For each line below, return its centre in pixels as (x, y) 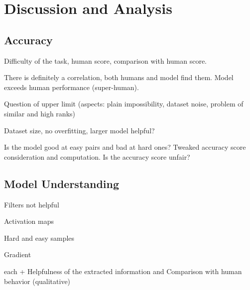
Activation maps (29, 221)
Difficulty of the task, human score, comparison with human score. (105, 60)
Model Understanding (62, 183)
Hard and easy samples (39, 238)
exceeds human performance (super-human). (71, 87)
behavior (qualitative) (37, 281)
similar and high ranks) (40, 113)
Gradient (18, 254)
